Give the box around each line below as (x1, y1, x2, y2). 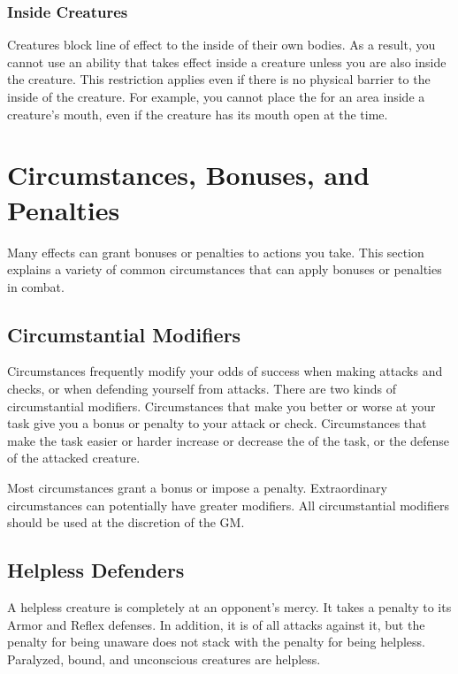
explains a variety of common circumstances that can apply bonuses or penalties (7, 260, 442, 279)
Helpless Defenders (7, 556, 185, 584)
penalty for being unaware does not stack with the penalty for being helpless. (7, 632, 425, 651)
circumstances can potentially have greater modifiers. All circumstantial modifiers (7, 495, 449, 514)
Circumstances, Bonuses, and (7, 157, 370, 193)
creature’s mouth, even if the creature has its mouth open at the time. (7, 104, 388, 123)
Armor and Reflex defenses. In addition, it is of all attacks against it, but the (7, 615, 425, 633)
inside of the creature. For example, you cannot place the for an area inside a (7, 88, 425, 105)
